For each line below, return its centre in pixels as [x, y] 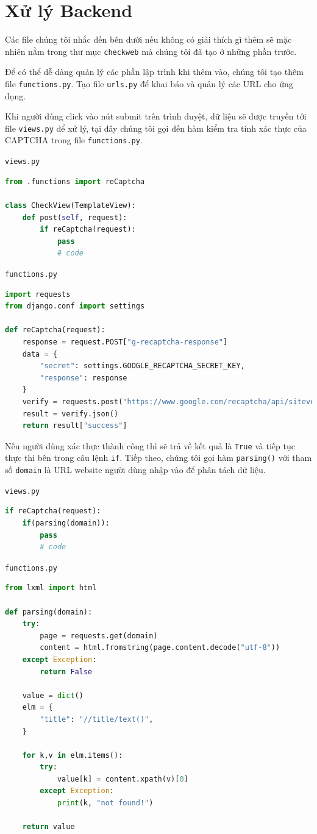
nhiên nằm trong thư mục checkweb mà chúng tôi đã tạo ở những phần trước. [151, 51]
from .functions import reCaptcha [75, 181]
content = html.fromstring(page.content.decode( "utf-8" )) [160, 648]
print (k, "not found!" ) [105, 803]
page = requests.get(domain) [99, 636]
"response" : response [84, 378]
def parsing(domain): [49, 612]
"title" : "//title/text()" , [97, 719]
